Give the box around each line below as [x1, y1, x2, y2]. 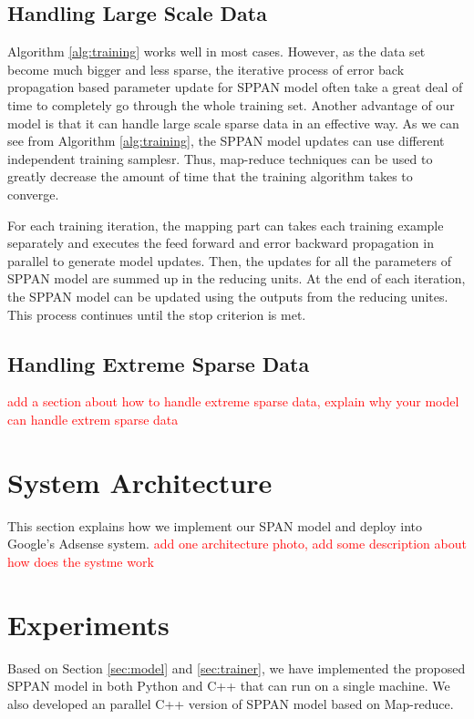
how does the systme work [7, 551, 154, 570]
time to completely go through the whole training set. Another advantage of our [7, 95, 455, 114]
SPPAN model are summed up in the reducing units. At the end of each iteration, [7, 269, 466, 288]
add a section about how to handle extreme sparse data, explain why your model [7, 392, 459, 411]
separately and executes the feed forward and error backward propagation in [7, 233, 434, 252]
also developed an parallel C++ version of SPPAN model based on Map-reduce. [7, 693, 454, 713]
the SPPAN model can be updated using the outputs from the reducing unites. [7, 286, 448, 305]
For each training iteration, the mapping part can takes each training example [7, 215, 444, 234]
